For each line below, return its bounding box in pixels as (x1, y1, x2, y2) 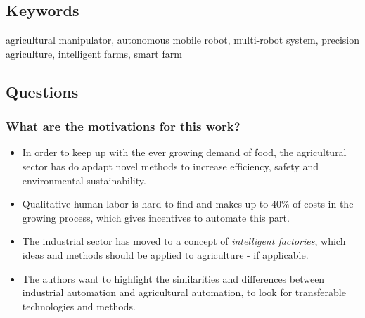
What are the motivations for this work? (6, 117, 241, 135)
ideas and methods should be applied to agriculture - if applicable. (22, 247, 309, 262)
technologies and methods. (22, 298, 136, 313)
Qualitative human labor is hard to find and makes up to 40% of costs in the (22, 196, 354, 211)
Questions (6, 80, 79, 102)
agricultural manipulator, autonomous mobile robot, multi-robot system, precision (6, 32, 360, 47)
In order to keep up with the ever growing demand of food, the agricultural (22, 145, 347, 160)
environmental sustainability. (22, 172, 146, 187)
